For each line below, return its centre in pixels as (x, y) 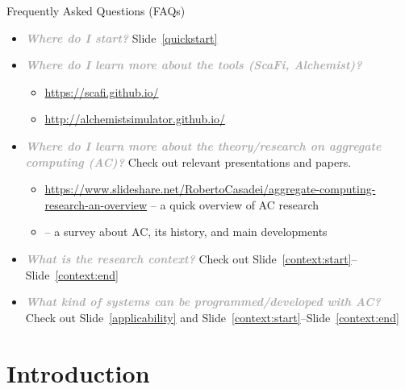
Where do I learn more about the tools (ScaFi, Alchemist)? (194, 65)
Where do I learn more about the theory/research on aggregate (203, 145)
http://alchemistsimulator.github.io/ (135, 119)
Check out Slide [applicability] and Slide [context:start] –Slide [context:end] (212, 317)
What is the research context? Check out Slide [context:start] (188, 258)
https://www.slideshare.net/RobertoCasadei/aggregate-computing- (210, 189)
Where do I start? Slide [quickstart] (121, 37)
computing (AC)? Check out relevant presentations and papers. (188, 161)
